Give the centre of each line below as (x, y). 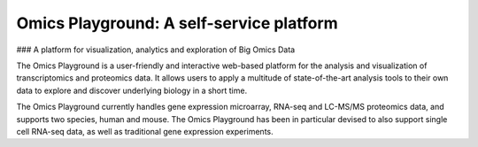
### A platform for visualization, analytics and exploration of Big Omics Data (156, 50)
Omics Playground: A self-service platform (177, 23)
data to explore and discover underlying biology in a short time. (132, 90)
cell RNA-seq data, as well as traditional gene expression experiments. (145, 131)
